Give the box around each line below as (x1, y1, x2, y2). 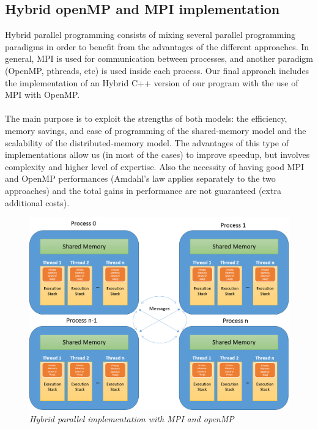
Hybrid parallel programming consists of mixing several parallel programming (5, 28, 296, 41)
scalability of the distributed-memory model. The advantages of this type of (5, 136, 289, 149)
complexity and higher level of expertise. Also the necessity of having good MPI (5, 160, 305, 173)
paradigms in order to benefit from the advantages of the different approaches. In (5, 40, 309, 53)
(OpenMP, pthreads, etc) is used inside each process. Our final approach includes (5, 64, 309, 76)
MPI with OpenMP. (5, 88, 80, 101)
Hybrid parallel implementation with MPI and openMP (29, 412, 234, 425)
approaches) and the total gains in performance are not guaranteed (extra (5, 184, 281, 196)
